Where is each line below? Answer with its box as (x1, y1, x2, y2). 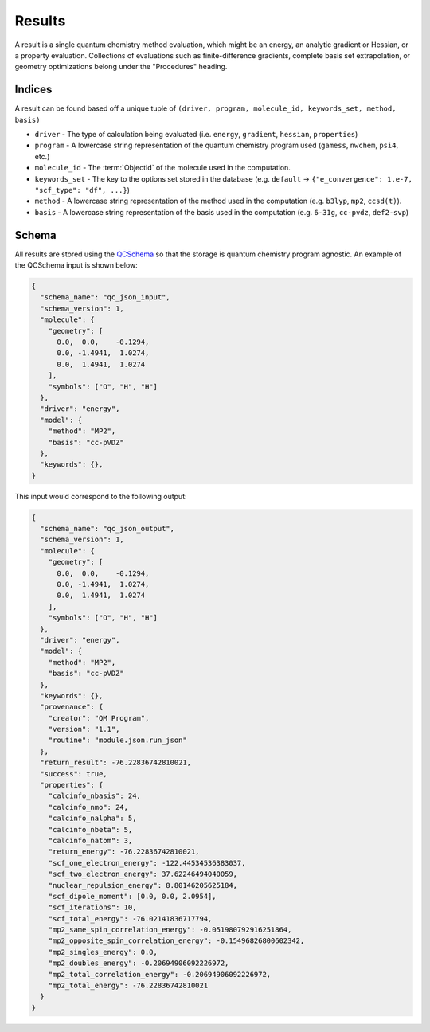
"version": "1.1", (48, 725, 120, 734)
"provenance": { (40, 702, 104, 712)
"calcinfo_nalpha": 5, (48, 814, 137, 823)
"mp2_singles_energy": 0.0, (48, 948, 158, 956)
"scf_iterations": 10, (48, 903, 137, 912)
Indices (14, 83, 53, 96)
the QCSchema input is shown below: (14, 260, 139, 270)
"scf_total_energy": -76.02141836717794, (48, 914, 213, 923)
